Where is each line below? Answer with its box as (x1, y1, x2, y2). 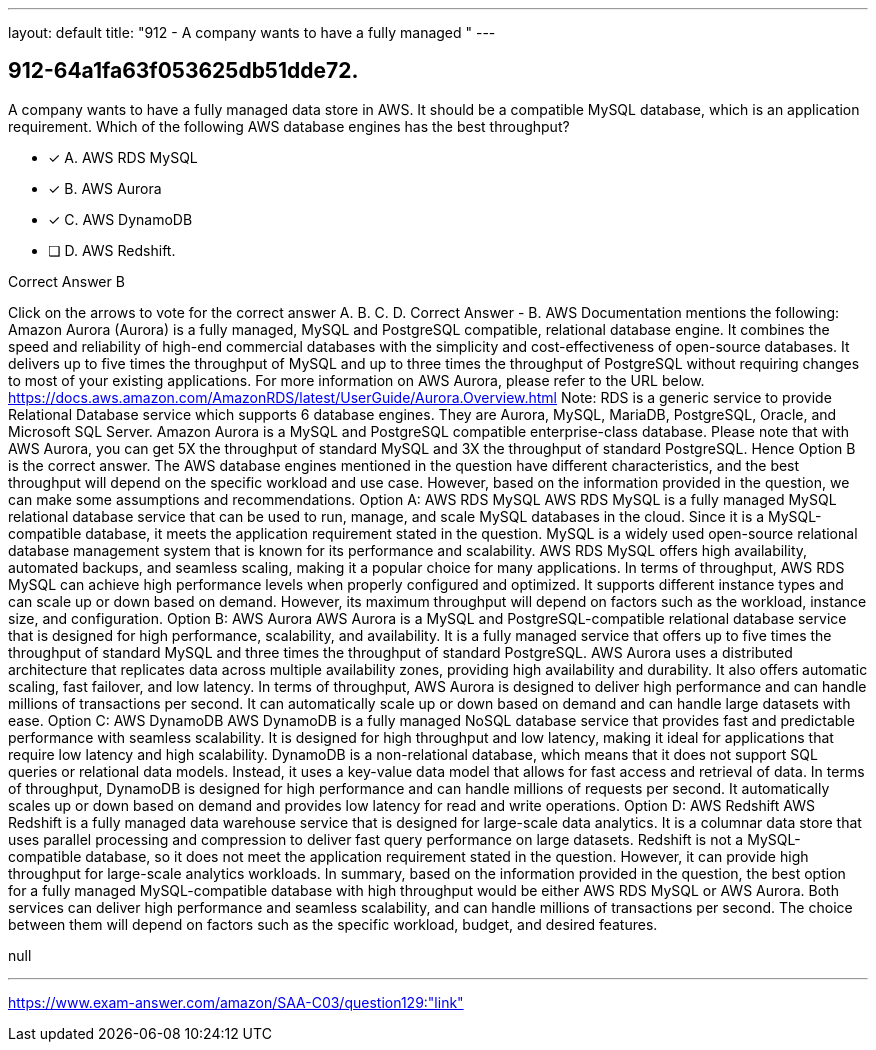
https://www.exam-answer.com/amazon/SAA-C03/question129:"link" (8, 993, 464, 1011)
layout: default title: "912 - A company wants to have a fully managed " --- (8, 24, 496, 41)
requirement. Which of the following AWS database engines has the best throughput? (8, 117, 570, 135)
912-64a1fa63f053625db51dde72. (8, 58, 359, 84)
